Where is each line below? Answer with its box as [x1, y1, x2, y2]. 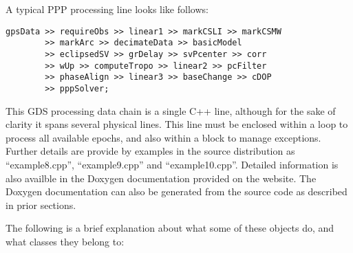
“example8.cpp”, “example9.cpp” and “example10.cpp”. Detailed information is [6, 157, 339, 171]
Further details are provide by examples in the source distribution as [6, 144, 295, 158]
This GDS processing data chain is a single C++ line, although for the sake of [6, 103, 336, 118]
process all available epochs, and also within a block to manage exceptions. [6, 130, 321, 144]
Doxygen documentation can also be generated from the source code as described [6, 184, 347, 199]
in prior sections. [6, 197, 76, 212]
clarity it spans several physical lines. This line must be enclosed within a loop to [6, 117, 348, 131]
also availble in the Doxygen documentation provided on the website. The [6, 170, 317, 185]
